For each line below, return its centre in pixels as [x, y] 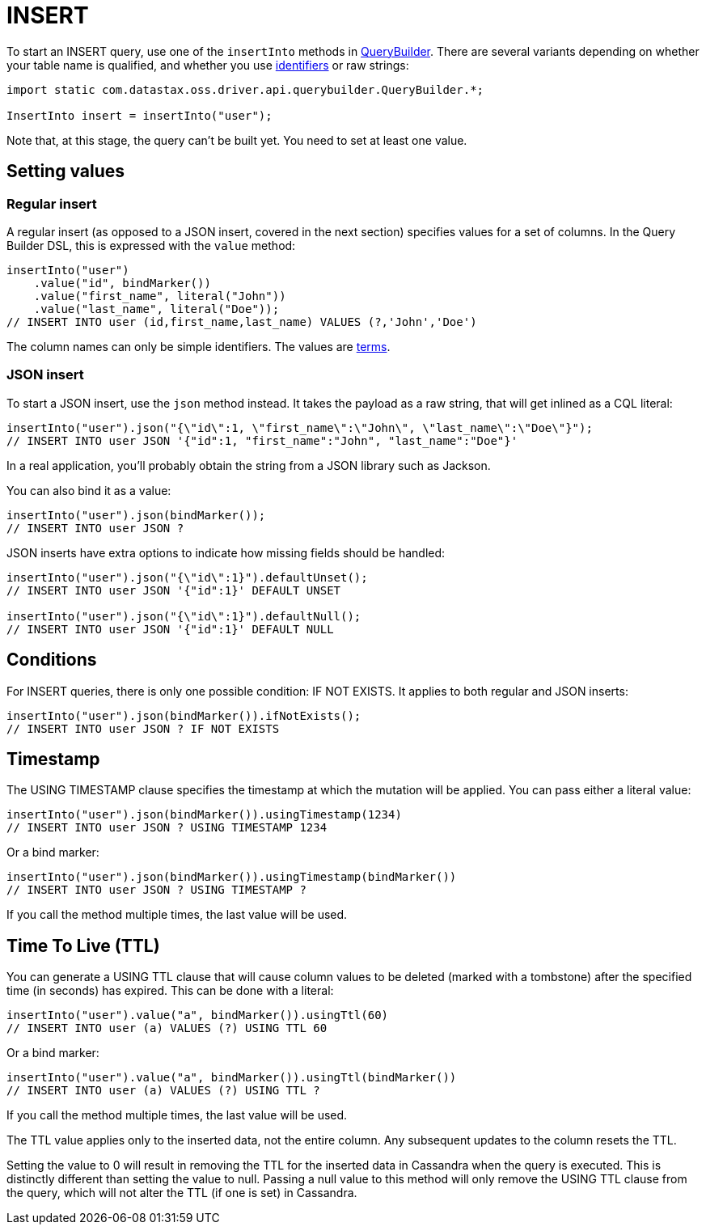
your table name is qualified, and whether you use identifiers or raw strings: [208, 65]
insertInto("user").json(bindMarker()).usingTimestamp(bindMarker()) [232, 877]
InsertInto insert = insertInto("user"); [140, 115]
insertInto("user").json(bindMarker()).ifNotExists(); [184, 715]
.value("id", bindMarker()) [122, 283]
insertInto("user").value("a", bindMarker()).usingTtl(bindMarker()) [232, 1078]
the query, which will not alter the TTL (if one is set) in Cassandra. [182, 1193]
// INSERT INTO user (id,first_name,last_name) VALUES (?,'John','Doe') [242, 321]
